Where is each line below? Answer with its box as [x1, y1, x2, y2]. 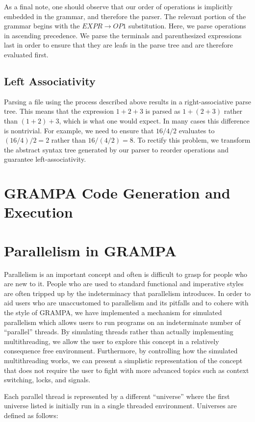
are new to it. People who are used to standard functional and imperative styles [4, 278, 244, 289]
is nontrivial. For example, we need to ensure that [4, 125, 154, 135]
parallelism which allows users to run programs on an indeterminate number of [4, 317, 241, 327]
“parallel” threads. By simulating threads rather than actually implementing [4, 326, 233, 337]
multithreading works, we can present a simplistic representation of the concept [4, 355, 243, 365]
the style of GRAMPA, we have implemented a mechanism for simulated [4, 307, 222, 317]
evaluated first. [4, 49, 49, 59]
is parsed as [145, 106, 180, 116]
